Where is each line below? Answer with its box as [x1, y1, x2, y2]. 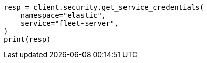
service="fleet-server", [20, 19, 119, 27]
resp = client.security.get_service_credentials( [4, 3, 204, 11]
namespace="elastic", [20, 11, 106, 19]
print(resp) [4, 35, 51, 43]
